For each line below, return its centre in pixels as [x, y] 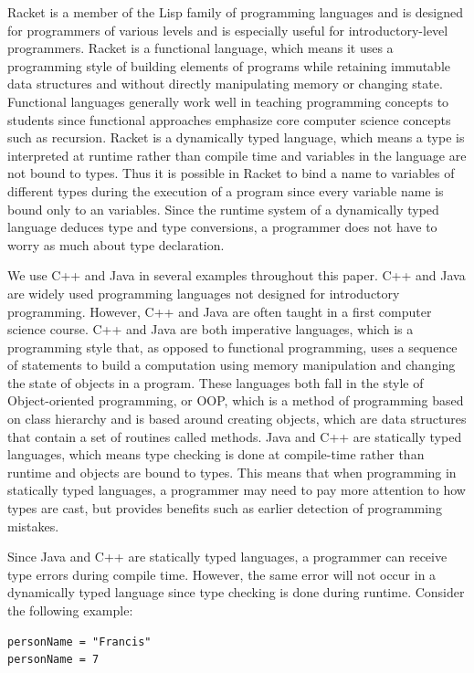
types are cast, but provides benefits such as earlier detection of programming [225, 508]
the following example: [70, 610]
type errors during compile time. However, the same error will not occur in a [222, 574]
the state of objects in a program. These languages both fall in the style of [216, 382]
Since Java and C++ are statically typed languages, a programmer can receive [227, 557]
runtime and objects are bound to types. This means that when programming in [232, 472]
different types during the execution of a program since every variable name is [226, 190]
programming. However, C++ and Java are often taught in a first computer [220, 311]
